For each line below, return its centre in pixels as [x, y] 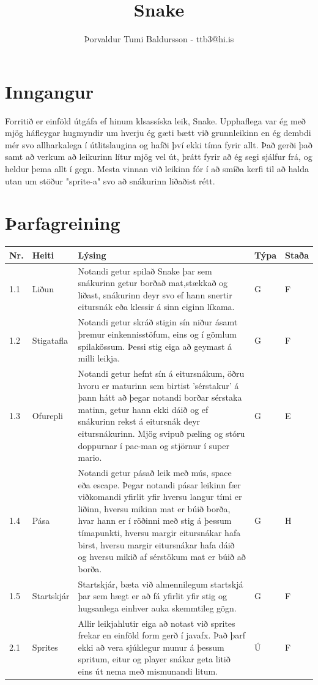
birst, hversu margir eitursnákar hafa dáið [156, 544]
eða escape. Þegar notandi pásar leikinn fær [159, 484]
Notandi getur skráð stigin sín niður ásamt [158, 322]
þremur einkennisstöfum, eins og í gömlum [157, 334]
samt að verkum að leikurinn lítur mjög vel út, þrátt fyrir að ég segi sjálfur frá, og [159, 157]
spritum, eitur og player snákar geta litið [154, 659]
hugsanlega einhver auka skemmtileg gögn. [157, 607]
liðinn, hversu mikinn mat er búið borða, [154, 508]
